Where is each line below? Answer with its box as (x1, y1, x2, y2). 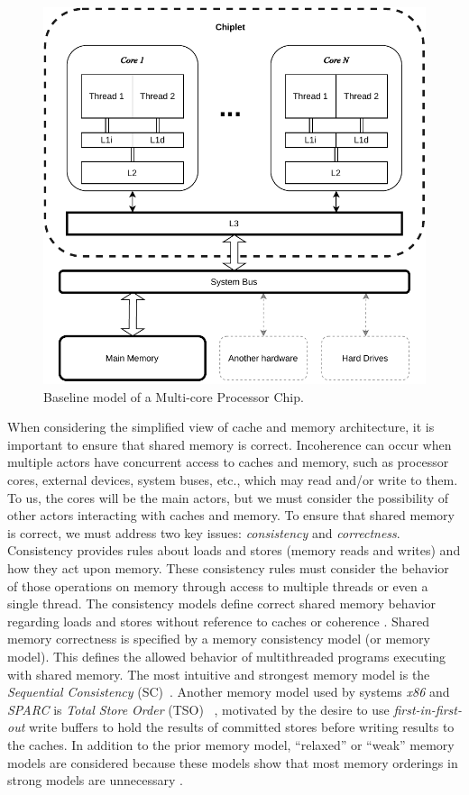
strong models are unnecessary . (7, 771, 183, 790)
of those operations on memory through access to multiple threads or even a (7, 576, 428, 595)
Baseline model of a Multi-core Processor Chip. (43, 387, 304, 406)
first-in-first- (393, 699, 462, 718)
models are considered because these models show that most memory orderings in (7, 753, 458, 772)
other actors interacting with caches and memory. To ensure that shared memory (7, 506, 455, 525)
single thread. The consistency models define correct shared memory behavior (7, 594, 437, 613)
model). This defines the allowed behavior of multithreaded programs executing (7, 646, 446, 665)
